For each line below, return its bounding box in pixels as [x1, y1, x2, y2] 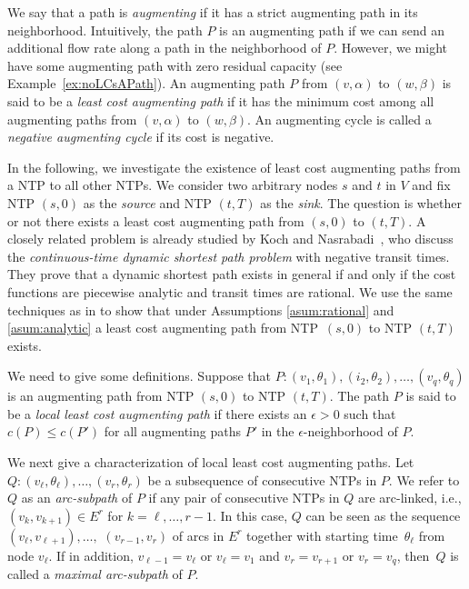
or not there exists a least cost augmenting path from [7, 211, 304, 230]
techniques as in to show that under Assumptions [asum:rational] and [7, 300, 394, 319]
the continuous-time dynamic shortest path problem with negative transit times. [7, 246, 450, 265]
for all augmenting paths [104, 422, 241, 441]
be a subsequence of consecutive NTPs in [147, 470, 377, 489]
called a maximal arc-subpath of [7, 564, 183, 584]
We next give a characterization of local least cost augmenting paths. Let [7, 453, 414, 472]
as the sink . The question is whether [260, 193, 462, 212]
